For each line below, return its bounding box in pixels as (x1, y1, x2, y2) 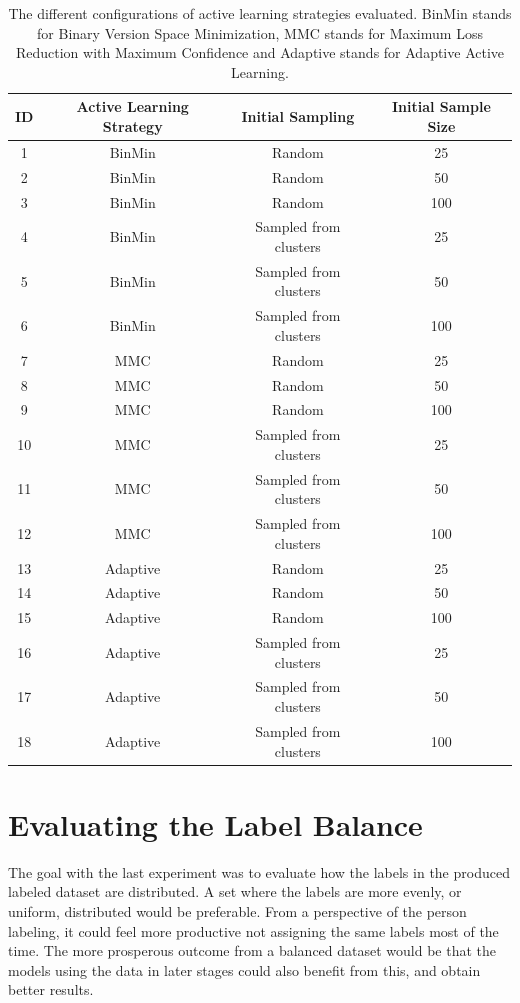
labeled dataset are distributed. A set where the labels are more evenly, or (8, 881, 462, 902)
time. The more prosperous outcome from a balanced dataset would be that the (8, 940, 497, 961)
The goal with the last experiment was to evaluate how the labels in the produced (8, 861, 510, 882)
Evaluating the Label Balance (8, 803, 423, 844)
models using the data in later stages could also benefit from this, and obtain (8, 959, 481, 980)
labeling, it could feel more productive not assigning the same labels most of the (8, 920, 499, 941)
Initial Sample (391, 96, 491, 117)
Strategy (102, 115, 163, 136)
